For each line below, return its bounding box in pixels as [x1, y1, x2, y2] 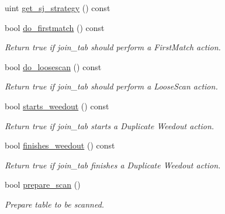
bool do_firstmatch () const [5, 21, 105, 33]
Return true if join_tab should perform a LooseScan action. [5, 80, 218, 92]
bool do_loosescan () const [5, 60, 102, 73]
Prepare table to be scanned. [5, 198, 105, 210]
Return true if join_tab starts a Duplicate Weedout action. [5, 119, 214, 132]
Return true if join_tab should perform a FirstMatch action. [5, 41, 221, 53]
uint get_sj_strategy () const [5, 2, 110, 13]
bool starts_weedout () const [5, 99, 109, 112]
